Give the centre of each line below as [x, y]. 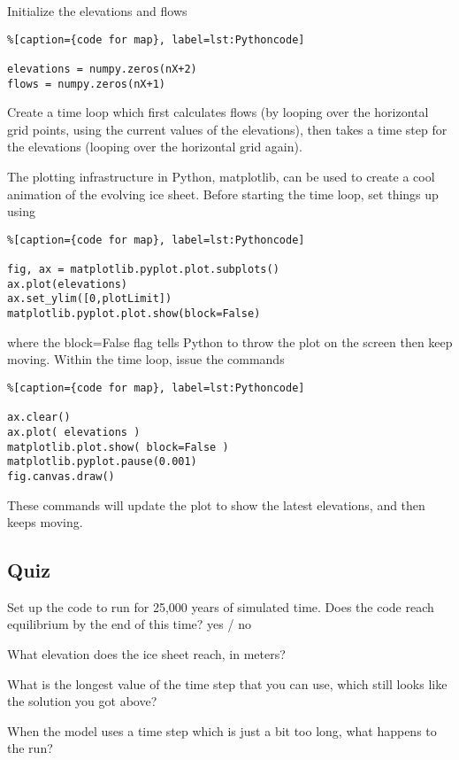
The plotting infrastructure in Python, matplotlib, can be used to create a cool [221, 176]
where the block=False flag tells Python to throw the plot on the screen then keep [230, 341]
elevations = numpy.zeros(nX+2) [102, 69]
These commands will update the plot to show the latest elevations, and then [216, 504]
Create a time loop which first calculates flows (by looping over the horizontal [218, 112]
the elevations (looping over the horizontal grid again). [155, 147]
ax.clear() [39, 418]
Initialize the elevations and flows [97, 11]
